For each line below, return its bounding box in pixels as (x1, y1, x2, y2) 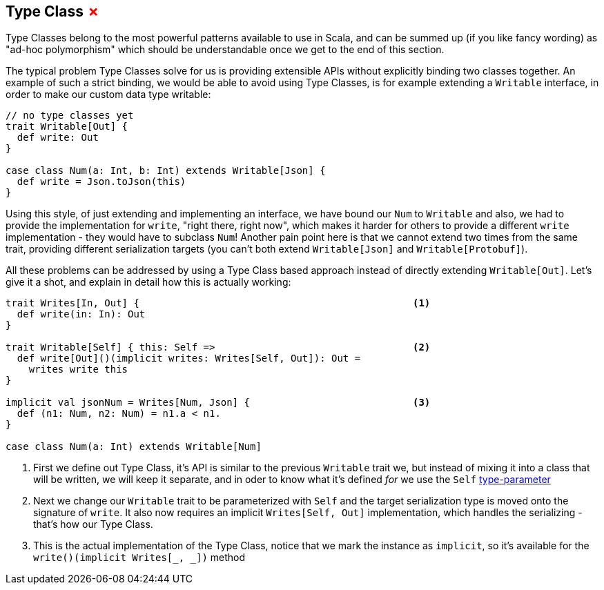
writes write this (28, 364, 128, 375)
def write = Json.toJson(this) (17, 176, 186, 188)
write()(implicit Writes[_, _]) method (33, 551, 246, 564)
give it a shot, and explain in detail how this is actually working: (6, 276, 291, 288)
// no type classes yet (6, 110, 134, 121)
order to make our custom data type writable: (6, 88, 211, 101)
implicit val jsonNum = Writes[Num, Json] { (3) (6, 397, 431, 409)
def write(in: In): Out (17, 308, 146, 320)
